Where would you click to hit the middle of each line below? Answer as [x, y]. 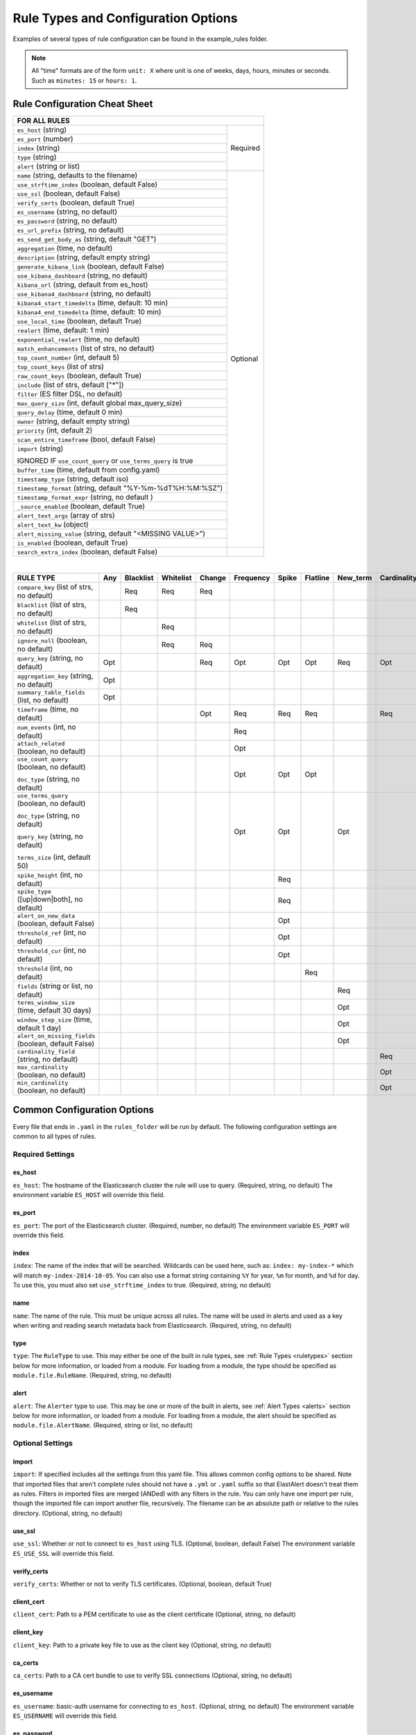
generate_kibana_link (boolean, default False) [90, 266]
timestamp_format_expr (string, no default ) [85, 497]
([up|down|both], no [50, 899]
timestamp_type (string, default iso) [73, 479]
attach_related [41, 744]
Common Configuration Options [83, 1110]
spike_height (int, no [50, 875]
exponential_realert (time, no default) [78, 339]
